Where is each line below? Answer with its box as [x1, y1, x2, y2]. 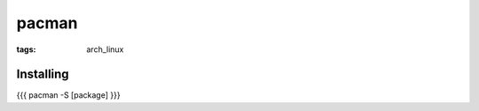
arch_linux [86, 44, 124, 55]
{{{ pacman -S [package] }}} [16, 90, 121, 100]
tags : [16, 44, 36, 55]
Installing [16, 67, 70, 82]
